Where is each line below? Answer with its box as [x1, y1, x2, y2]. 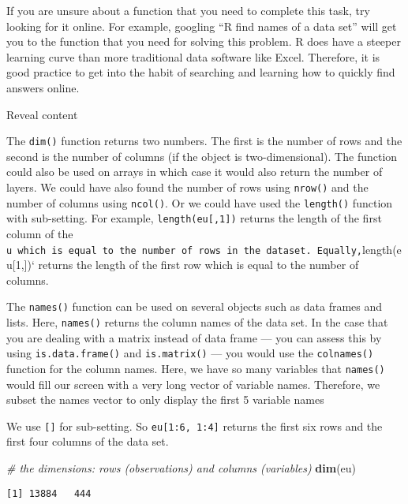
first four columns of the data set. [6, 433, 169, 450]
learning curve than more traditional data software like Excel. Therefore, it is [6, 48, 380, 65]
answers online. [6, 79, 80, 95]
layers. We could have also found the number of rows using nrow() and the [6, 179, 369, 195]
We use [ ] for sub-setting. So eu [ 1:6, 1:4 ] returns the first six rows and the [6, 417, 383, 434]
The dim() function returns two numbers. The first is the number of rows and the [6, 133, 402, 149]
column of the [6, 225, 73, 241]
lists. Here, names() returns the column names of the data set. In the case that [6, 314, 388, 330]
